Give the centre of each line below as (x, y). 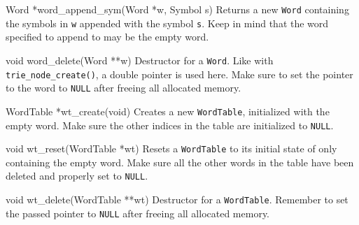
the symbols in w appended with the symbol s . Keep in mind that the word (167, 23)
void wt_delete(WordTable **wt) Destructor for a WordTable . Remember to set (177, 199)
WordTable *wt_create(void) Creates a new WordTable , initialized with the (168, 111)
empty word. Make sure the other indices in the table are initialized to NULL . (170, 125)
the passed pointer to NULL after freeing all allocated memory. (138, 213)
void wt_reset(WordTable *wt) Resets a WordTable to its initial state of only (171, 148)
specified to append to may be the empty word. (107, 37)
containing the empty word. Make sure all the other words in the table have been (180, 162)
